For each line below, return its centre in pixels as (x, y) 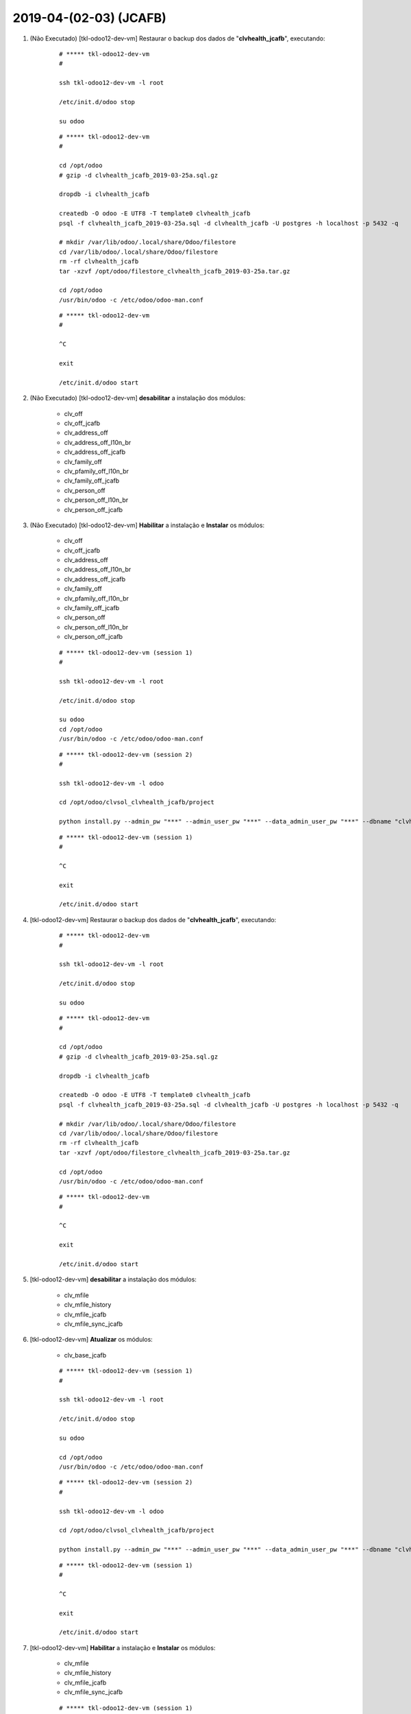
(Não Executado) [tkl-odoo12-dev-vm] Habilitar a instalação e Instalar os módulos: (147, 525)
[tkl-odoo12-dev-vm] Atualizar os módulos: (91, 1340)
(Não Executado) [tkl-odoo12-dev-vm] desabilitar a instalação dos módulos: (138, 398)
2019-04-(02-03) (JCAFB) (90, 18)
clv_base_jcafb (85, 1355)
